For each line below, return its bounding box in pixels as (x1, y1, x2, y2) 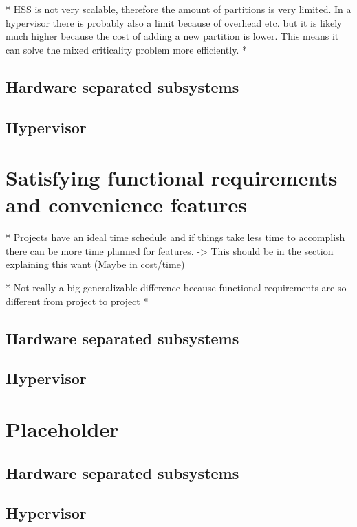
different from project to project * (6, 293, 149, 308)
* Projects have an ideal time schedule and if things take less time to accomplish (6, 230, 345, 245)
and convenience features (6, 190, 248, 218)
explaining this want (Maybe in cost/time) (6, 257, 185, 271)
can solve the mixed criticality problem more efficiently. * (6, 42, 247, 56)
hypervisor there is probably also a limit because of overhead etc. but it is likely (6, 15, 343, 30)
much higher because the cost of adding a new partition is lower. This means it (6, 29, 339, 43)
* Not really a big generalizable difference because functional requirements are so (6, 280, 347, 295)
